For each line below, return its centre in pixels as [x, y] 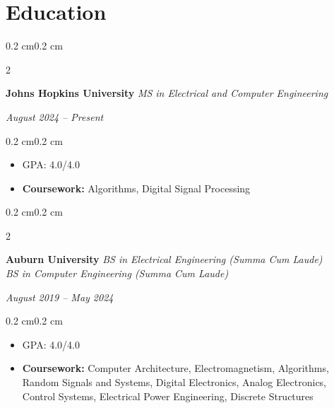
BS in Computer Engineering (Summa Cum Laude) [117, 273]
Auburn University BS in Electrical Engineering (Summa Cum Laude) [164, 259]
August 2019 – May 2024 [60, 297]
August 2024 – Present [55, 116]
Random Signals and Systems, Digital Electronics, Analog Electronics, [174, 382]
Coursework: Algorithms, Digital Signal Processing [136, 188]
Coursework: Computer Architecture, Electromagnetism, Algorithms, [175, 368]
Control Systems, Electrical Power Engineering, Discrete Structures [168, 396]
